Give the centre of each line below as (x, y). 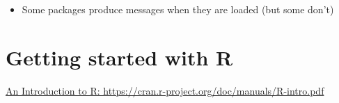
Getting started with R (119, 57)
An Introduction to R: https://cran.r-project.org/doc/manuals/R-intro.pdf (165, 90)
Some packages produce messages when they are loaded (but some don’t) (178, 9)
